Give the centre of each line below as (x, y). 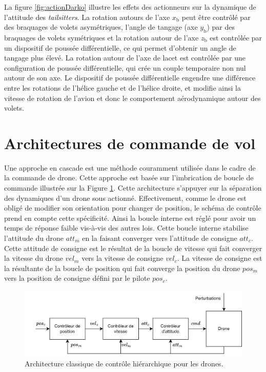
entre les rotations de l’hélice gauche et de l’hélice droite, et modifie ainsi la (122, 87)
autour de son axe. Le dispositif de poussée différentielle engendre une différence (130, 78)
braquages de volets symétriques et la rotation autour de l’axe (101, 37)
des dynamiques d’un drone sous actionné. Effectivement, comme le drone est (125, 198)
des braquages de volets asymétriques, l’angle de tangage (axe (101, 27)
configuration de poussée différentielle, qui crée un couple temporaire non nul (125, 67)
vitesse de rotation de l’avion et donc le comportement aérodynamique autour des (132, 98)
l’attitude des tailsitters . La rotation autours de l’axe (87, 17)
